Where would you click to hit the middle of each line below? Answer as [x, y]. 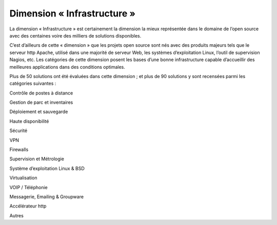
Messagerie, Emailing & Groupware [47, 196]
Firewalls [19, 149]
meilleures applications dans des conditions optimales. [67, 67]
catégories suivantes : [33, 83]
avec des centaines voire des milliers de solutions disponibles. [75, 35]
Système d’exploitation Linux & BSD [47, 168]
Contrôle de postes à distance [41, 93]
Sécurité [18, 130]
